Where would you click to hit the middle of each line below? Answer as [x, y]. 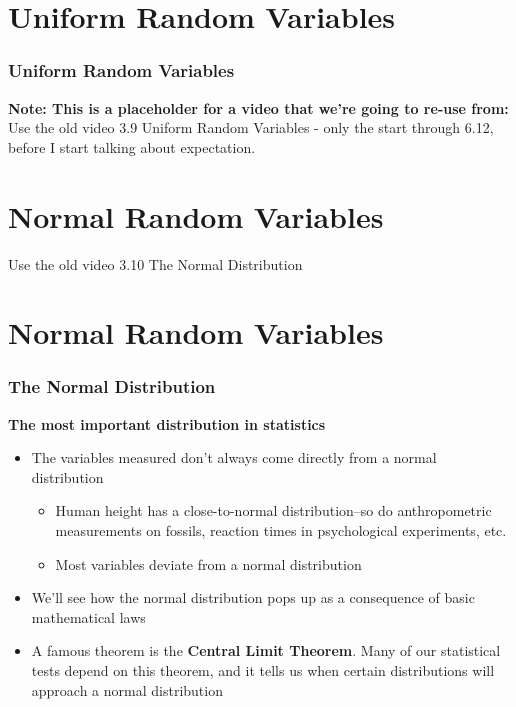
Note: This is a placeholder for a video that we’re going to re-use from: [258, 107]
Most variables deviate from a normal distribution [208, 563]
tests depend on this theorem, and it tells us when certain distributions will [263, 670]
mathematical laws [88, 616]
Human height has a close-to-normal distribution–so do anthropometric [273, 510]
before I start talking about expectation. [132, 146]
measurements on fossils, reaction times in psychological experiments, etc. [281, 530]
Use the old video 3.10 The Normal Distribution [155, 263]
